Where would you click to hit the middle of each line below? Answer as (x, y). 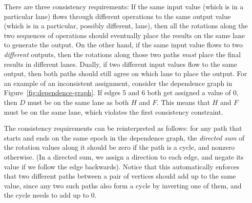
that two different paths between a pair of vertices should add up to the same (120, 176)
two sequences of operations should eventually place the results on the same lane (125, 35)
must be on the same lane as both (78, 102)
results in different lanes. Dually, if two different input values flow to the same (121, 64)
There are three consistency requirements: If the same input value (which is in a (124, 6)
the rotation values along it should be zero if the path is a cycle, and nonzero (119, 147)
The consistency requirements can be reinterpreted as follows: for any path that (123, 128)
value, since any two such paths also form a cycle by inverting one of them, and (123, 185)
